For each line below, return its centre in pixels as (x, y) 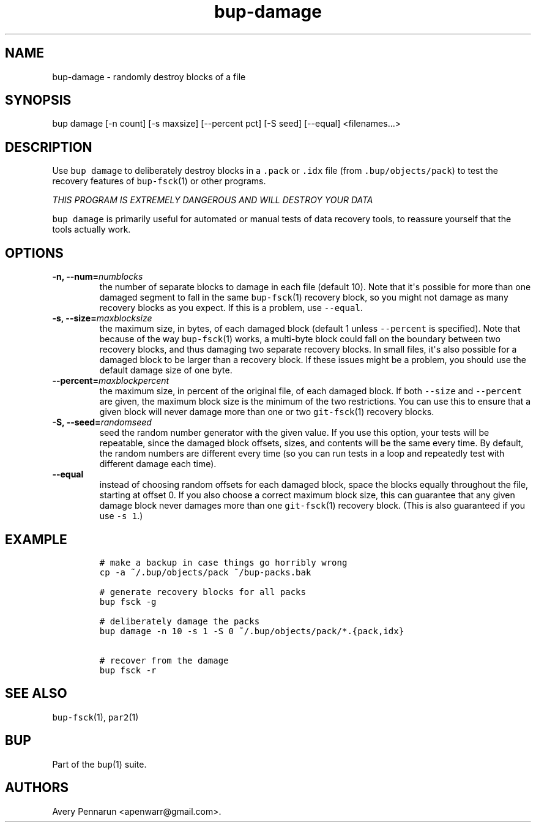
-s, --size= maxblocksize (102, 318)
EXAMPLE (36, 539)
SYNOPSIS (38, 100)
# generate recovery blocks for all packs (203, 592)
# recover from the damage (164, 660)
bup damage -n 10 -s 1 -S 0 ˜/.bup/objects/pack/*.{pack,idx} (252, 631)
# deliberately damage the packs (180, 621)
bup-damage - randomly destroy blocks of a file (149, 77)
